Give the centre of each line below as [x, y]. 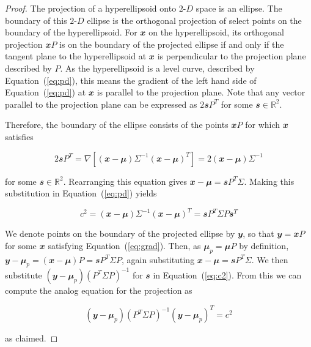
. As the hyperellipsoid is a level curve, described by [157, 68]
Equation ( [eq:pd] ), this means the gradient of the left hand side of [131, 80]
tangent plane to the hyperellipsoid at [76, 56]
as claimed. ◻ [31, 338]
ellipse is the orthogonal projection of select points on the [194, 20]
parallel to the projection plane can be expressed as [101, 104]
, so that [258, 233]
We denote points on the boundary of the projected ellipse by [120, 233]
